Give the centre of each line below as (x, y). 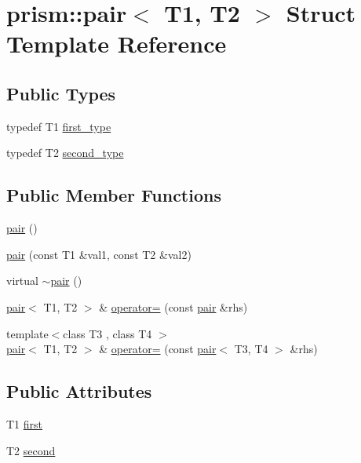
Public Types (61, 93)
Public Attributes (79, 391)
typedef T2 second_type (65, 153)
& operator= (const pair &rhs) (173, 306)
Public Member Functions (114, 195)
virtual (22, 281)
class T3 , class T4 (108, 333)
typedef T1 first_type (59, 126)
